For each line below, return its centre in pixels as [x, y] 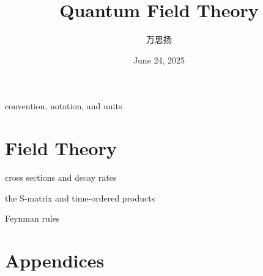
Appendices [55, 260]
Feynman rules [32, 218]
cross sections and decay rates [61, 177]
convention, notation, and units [64, 106]
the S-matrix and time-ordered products [80, 198]
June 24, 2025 [159, 60]
